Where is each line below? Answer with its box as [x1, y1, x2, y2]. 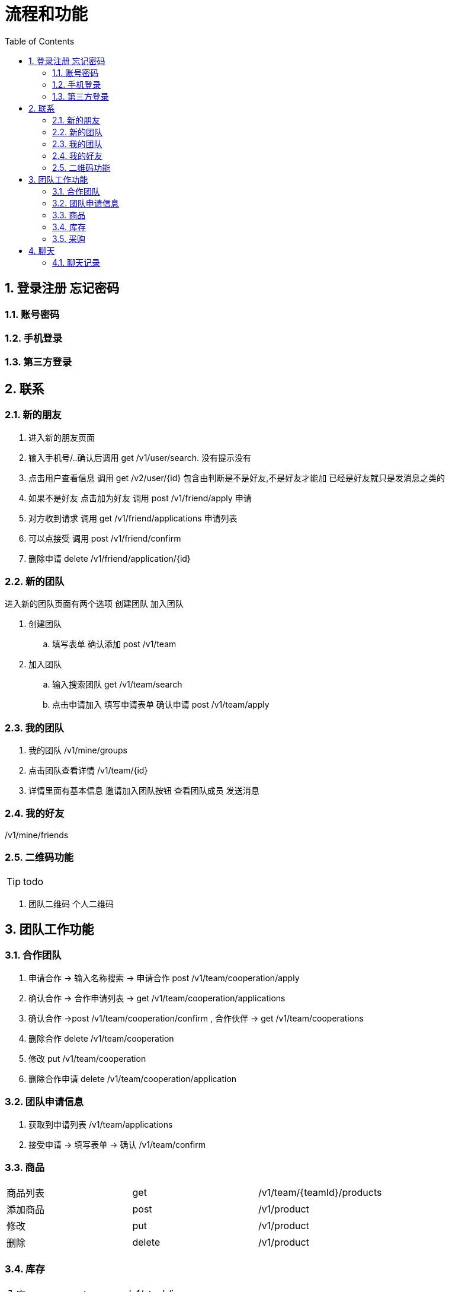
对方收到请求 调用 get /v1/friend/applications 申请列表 [28, 513, 238, 523]
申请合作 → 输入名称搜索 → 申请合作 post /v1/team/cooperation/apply [28, 972, 300, 983]
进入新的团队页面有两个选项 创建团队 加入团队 [5, 599, 184, 609]
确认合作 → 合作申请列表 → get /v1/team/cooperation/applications [28, 992, 286, 1003]
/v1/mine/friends [5, 829, 69, 840]
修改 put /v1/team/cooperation [28, 1053, 146, 1064]
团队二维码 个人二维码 [28, 898, 114, 909]
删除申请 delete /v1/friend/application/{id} [28, 553, 191, 564]
